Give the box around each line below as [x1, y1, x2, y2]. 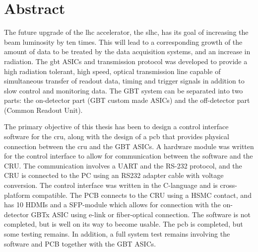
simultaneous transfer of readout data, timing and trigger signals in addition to [4, 76, 245, 86]
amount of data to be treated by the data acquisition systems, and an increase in [4, 46, 251, 57]
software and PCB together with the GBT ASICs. [4, 238, 156, 249]
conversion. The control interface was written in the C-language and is [4, 180, 218, 190]
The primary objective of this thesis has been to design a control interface [4, 121, 229, 132]
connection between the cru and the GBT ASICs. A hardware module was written [4, 141, 254, 151]
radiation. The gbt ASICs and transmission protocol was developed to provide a [4, 56, 248, 66]
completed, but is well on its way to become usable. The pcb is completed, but [4, 219, 243, 229]
